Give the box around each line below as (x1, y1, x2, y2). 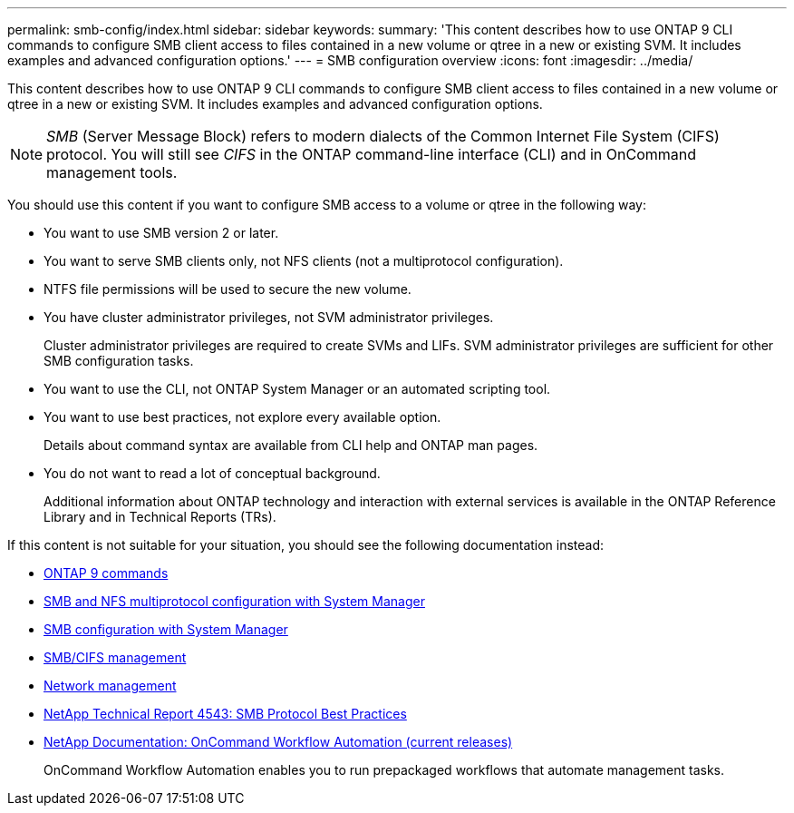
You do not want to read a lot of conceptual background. (44, 465, 381, 481)
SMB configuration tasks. (44, 353, 194, 368)
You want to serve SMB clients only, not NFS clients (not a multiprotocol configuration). (44, 253, 564, 269)
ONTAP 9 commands (44, 565, 169, 581)
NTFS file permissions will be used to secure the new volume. (44, 281, 412, 297)
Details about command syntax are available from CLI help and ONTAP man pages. (44, 437, 538, 453)
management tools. (46, 163, 178, 181)
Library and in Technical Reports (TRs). (44, 509, 276, 524)
